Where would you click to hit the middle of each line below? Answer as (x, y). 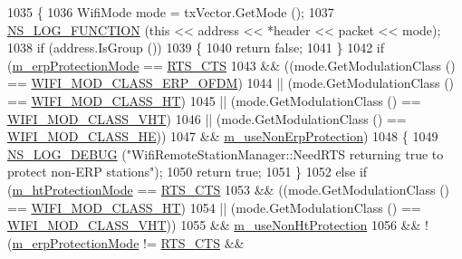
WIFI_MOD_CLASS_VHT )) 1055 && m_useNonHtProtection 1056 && (214, 225)
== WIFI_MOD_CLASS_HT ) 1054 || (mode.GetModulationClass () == (214, 207)
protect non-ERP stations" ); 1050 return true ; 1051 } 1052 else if (188, 172)
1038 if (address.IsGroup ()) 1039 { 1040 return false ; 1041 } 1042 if (196, 48)
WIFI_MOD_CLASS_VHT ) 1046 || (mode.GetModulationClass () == (207, 118)
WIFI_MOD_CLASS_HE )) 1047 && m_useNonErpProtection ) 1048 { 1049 (223, 136)
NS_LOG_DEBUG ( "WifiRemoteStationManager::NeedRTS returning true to (226, 153)
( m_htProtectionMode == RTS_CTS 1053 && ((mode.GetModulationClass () (229, 189)
